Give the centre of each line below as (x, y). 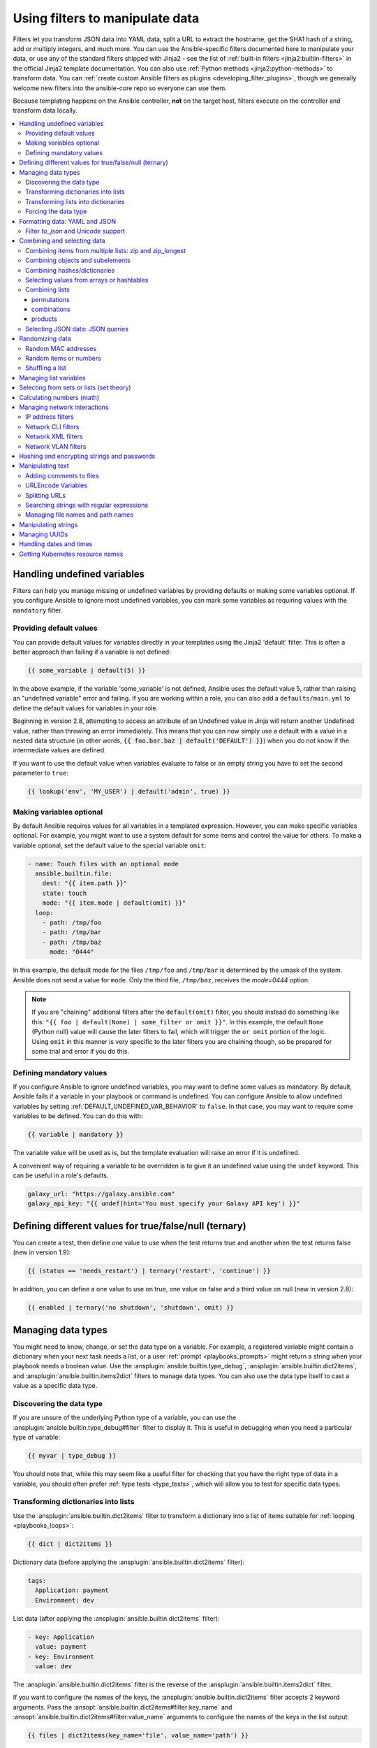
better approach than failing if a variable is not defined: (92, 652)
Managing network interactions (64, 407)
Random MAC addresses (61, 348)
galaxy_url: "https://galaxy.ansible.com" (101, 1194)
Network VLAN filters (56, 446)
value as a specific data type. (55, 1386)
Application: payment (72, 1590)
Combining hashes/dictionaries (70, 270)
